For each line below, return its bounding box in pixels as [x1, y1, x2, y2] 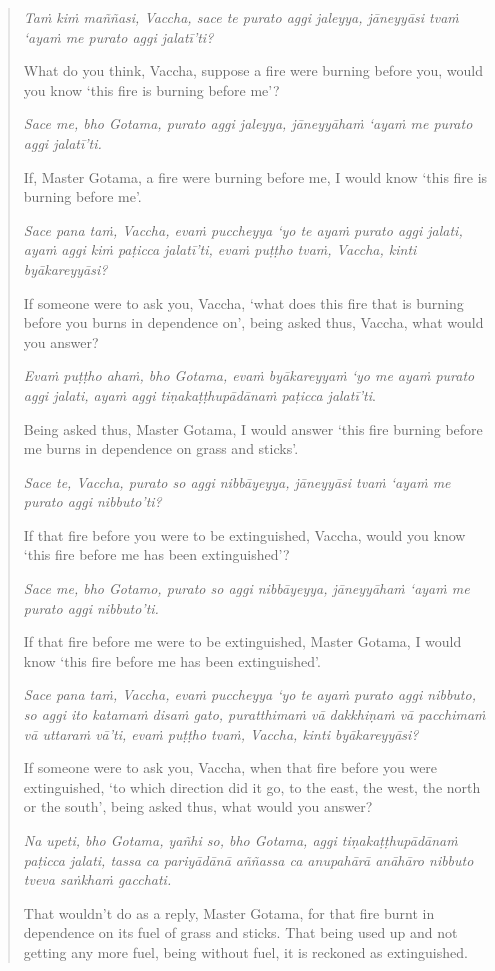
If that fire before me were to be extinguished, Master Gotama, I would [23, 631, 462, 652]
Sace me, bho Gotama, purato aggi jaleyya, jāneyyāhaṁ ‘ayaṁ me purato [23, 113, 473, 134]
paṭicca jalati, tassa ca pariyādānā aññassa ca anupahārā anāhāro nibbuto [23, 849, 474, 870]
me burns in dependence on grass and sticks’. [23, 438, 299, 459]
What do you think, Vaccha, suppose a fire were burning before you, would [23, 60, 484, 81]
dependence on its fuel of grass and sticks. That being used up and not [23, 922, 458, 943]
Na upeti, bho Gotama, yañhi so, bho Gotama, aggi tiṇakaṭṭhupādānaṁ [23, 830, 458, 850]
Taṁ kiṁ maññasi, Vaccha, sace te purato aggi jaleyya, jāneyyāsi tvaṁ [23, 7, 459, 27]
